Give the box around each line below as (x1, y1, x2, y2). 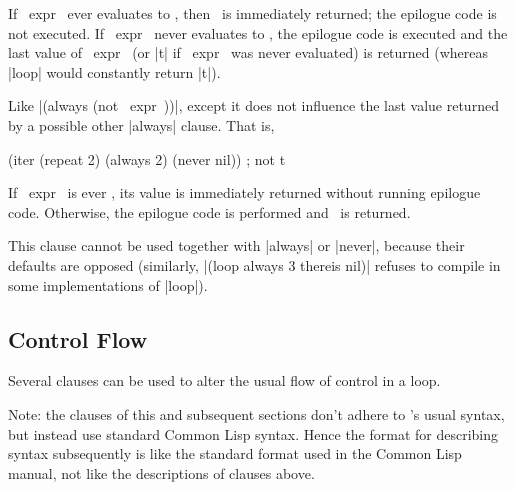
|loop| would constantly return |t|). (8, 61, 221, 82)
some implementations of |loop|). (8, 274, 208, 295)
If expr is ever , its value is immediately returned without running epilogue (8, 182, 481, 203)
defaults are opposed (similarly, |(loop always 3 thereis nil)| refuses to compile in (8, 254, 501, 275)
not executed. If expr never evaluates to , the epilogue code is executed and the (8, 22, 508, 43)
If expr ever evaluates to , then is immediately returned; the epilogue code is (8, 3, 497, 23)
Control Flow (8, 323, 148, 354)
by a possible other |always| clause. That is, (8, 114, 275, 135)
